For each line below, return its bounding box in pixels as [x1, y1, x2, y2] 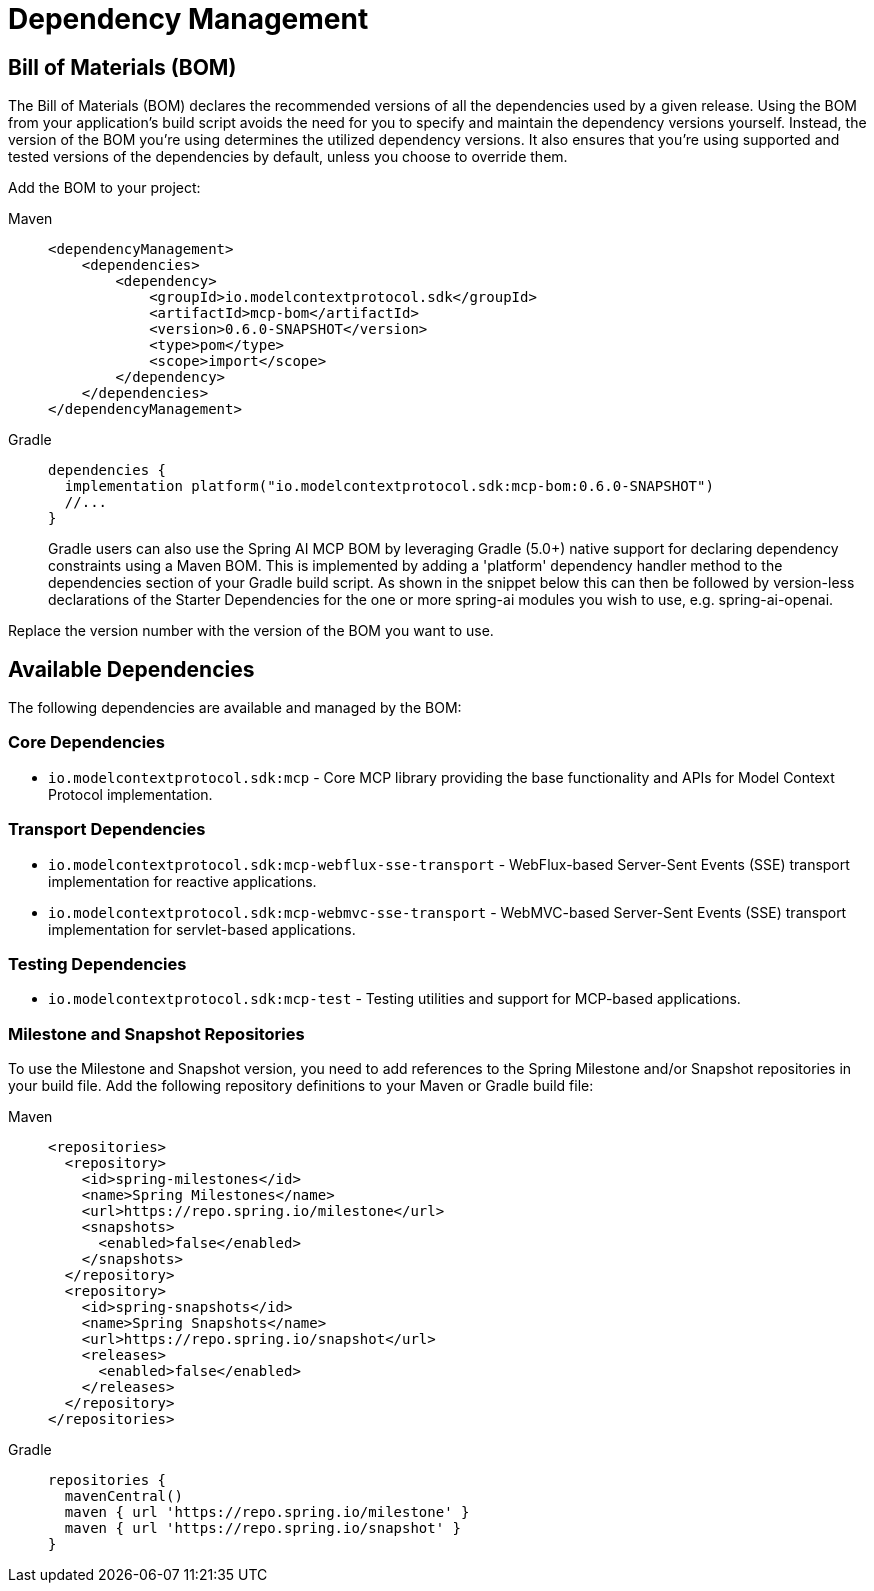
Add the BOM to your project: [8, 179, 201, 197]
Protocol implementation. [48, 785, 213, 803]
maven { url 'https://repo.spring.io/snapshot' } [64, 1520, 462, 1537]
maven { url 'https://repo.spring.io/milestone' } [64, 1504, 470, 1521]
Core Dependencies [8, 732, 166, 753]
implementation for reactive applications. [48, 872, 317, 890]
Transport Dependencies [8, 819, 206, 840]
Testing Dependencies [8, 953, 187, 974]
